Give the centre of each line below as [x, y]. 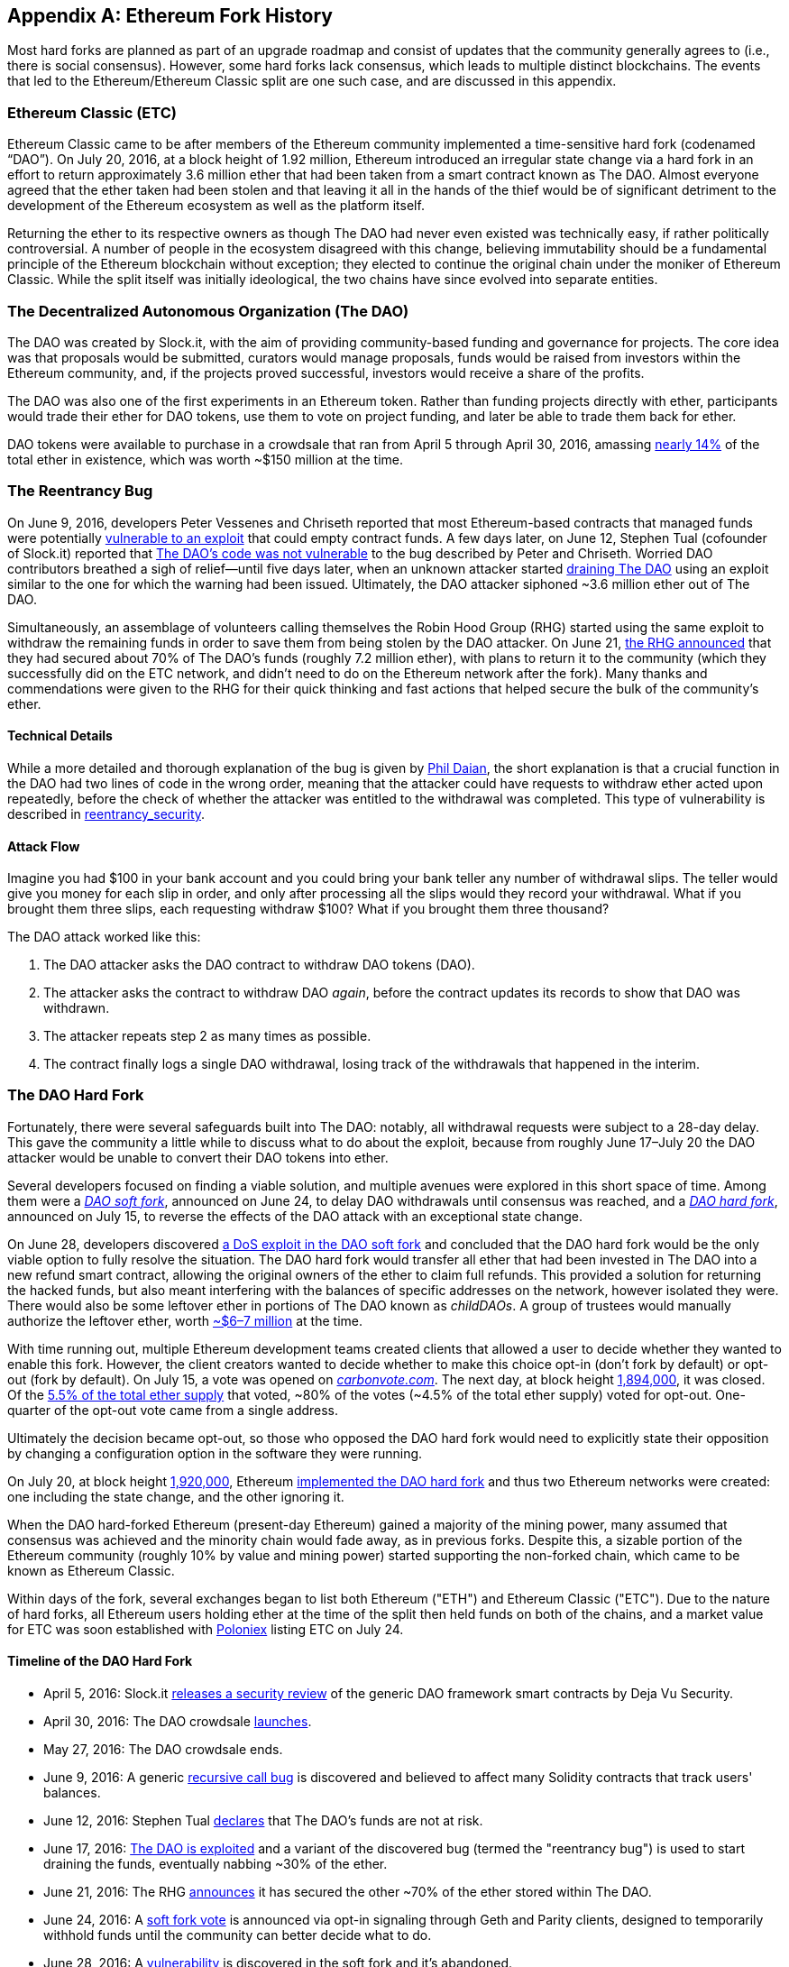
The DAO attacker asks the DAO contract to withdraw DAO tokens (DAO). [259, 965]
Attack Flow [44, 846]
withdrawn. [77, 1008]
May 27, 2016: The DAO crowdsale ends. [163, 1750]
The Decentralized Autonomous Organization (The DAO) [208, 311]
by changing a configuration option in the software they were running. [215, 1453]
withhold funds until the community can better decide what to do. [238, 1935]
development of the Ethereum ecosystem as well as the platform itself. [216, 206]
